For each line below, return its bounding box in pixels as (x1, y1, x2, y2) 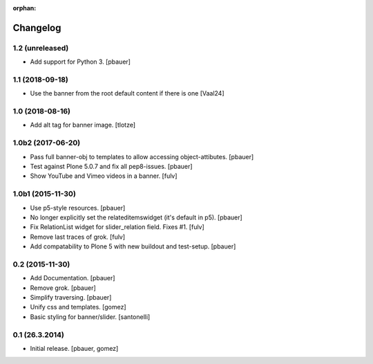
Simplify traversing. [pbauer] (30, 293, 112, 301)
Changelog (12, 21, 61, 34)
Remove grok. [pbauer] (30, 284, 96, 292)
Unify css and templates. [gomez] (30, 303, 127, 311)
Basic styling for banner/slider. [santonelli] (30, 312, 151, 321)
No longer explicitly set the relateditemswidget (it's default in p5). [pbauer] (30, 213, 243, 221)
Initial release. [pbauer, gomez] (30, 344, 119, 352)
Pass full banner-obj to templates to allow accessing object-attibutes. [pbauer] (30, 152, 254, 161)
